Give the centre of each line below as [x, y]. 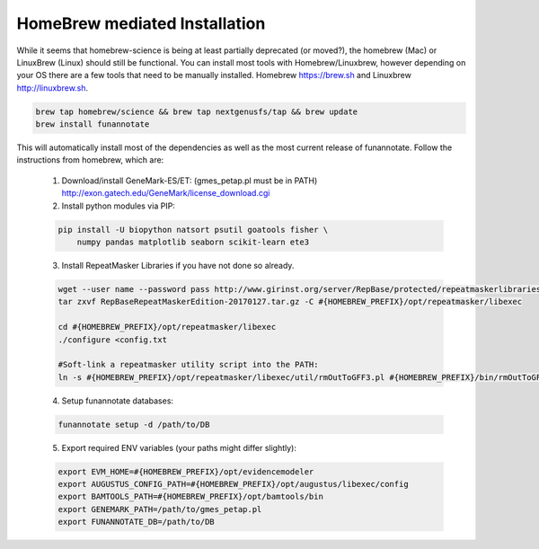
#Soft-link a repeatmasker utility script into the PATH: [188, 365]
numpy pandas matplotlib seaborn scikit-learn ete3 [193, 242]
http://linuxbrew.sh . [53, 88]
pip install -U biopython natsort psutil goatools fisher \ [193, 230]
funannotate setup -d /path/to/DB [134, 424]
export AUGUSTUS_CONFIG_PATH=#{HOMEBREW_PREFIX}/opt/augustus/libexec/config [233, 484]
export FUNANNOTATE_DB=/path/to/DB [136, 522]
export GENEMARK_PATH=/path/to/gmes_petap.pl [160, 509]
